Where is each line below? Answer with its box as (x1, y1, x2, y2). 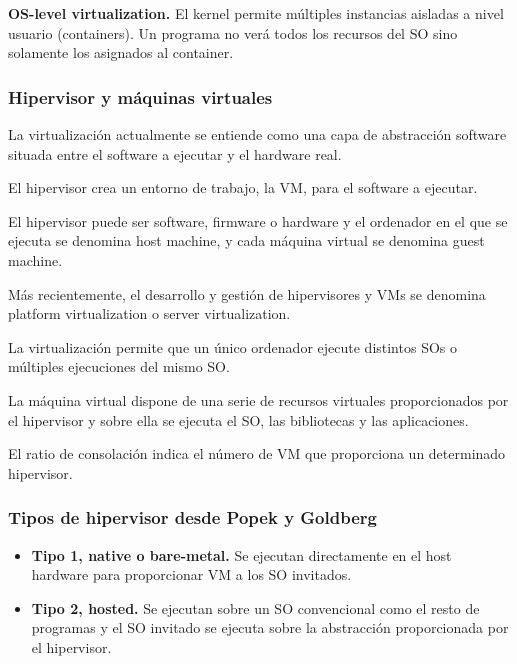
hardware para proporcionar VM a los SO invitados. (31, 564, 352, 585)
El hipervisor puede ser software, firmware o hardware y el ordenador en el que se (8, 210, 508, 231)
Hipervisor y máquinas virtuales (8, 84, 273, 109)
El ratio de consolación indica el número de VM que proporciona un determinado (8, 443, 506, 464)
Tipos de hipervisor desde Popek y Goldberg (8, 505, 377, 530)
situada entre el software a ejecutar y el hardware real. (8, 143, 342, 164)
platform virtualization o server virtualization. (8, 303, 291, 324)
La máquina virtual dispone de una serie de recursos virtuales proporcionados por (8, 389, 509, 410)
